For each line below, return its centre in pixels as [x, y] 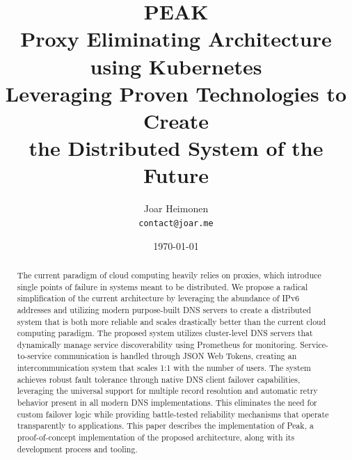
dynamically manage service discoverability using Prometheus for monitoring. [157, 344]
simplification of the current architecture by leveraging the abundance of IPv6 [158, 298]
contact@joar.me [176, 223]
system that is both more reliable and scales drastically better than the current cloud [171, 321]
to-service [34, 356]
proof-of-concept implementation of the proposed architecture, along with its [156, 437]
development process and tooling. [77, 449]
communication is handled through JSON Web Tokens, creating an [176, 356]
